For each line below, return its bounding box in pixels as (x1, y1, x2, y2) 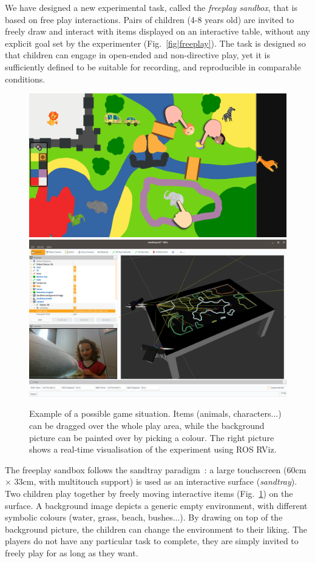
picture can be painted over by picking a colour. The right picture (29, 431, 274, 443)
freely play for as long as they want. (5, 546, 138, 559)
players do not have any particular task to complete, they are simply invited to (5, 534, 299, 547)
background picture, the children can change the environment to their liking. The (5, 522, 308, 535)
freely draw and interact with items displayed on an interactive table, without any (5, 25, 310, 38)
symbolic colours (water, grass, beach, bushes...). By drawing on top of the (5, 511, 283, 524)
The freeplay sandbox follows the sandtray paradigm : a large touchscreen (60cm (5, 463, 307, 476)
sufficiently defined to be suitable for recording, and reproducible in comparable (5, 60, 301, 73)
